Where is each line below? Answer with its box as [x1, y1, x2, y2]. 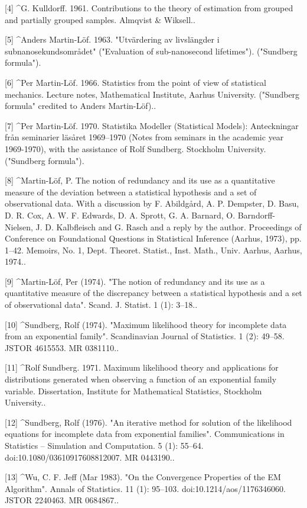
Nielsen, [5, 220, 33, 233]
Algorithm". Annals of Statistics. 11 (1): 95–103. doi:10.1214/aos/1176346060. [5, 482, 286, 494]
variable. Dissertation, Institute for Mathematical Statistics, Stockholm [5, 384, 262, 397]
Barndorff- [237, 208, 275, 221]
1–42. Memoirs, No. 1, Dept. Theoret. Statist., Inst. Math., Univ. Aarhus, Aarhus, [5, 243, 302, 256]
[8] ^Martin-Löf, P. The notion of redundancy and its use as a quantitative [5, 174, 275, 187]
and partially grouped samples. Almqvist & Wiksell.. [5, 13, 195, 25]
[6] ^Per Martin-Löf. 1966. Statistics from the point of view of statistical [5, 76, 267, 88]
